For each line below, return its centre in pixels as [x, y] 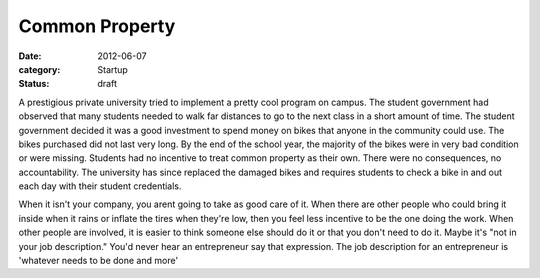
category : [39, 69]
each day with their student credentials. [100, 186]
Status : [34, 84]
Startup [113, 69]
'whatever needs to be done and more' [98, 261]
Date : [30, 56]
